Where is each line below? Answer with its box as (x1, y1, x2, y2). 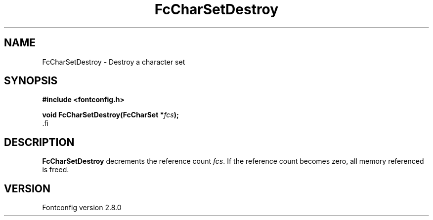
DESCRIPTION (4, 136, 75, 148)
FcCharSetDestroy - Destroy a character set (42, 57, 185, 66)
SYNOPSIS (4, 74, 58, 87)
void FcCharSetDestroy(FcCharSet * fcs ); (42, 110, 179, 119)
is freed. (42, 165, 69, 174)
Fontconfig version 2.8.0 (42, 203, 122, 212)
